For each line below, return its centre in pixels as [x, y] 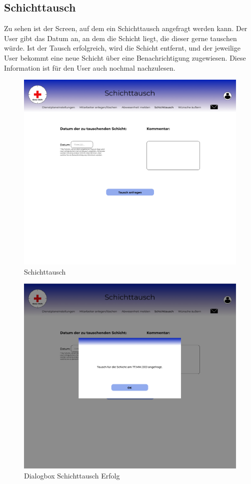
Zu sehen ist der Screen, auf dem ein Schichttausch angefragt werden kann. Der [126, 28]
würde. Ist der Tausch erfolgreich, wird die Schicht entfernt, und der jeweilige [122, 48]
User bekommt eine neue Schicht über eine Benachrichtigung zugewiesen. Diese [125, 57]
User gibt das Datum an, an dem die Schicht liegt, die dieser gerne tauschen [120, 38]
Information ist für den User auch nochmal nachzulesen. [90, 67]
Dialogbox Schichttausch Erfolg [72, 475]
